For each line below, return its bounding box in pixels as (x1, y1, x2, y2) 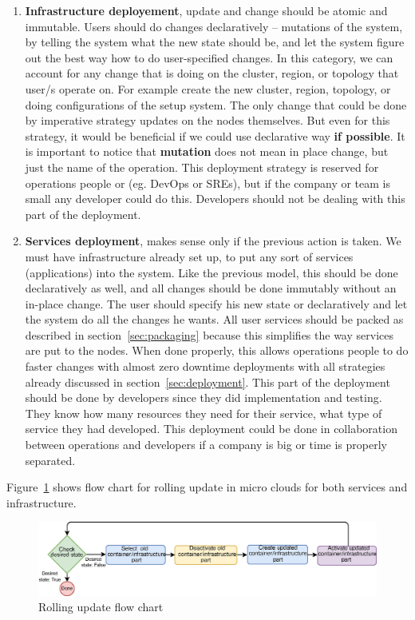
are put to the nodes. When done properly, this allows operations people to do (25, 342, 409, 359)
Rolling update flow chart (38, 598, 164, 615)
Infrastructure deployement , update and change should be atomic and (25, 2, 388, 18)
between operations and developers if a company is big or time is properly (25, 436, 387, 453)
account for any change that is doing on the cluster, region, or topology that (25, 65, 399, 81)
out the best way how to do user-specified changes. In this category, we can (25, 49, 393, 66)
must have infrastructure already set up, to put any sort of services (25, 248, 354, 264)
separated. (25, 451, 76, 468)
